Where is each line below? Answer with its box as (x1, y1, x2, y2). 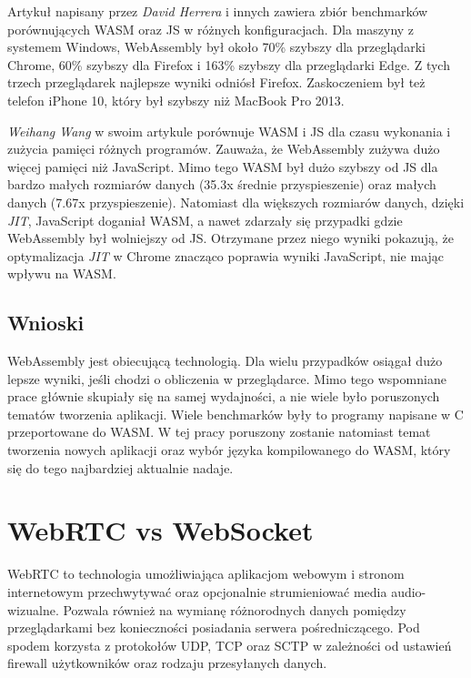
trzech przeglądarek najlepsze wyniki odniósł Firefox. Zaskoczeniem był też (7, 73, 426, 92)
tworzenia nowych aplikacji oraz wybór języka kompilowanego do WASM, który (7, 440, 451, 460)
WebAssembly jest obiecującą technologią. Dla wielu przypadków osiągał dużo (7, 351, 443, 370)
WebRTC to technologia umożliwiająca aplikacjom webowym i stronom (7, 564, 405, 583)
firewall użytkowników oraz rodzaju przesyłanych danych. (7, 653, 327, 673)
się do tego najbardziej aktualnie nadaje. (7, 458, 234, 477)
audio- (391, 582, 426, 601)
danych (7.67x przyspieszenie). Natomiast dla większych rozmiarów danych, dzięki (7, 192, 465, 211)
